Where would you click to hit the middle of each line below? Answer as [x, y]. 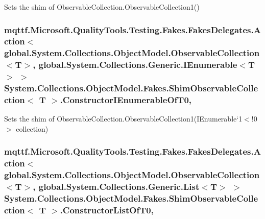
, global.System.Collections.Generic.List [116, 187]
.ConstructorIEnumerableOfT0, [126, 100]
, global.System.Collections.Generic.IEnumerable [135, 65]
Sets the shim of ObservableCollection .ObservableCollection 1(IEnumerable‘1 [123, 119]
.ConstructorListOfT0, [107, 210]
